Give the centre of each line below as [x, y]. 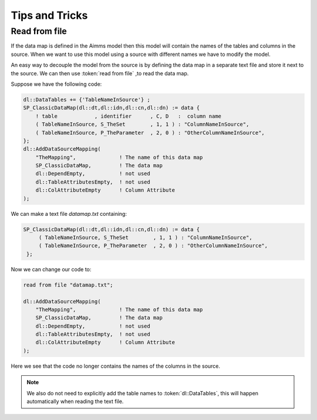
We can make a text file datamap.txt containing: [69, 214]
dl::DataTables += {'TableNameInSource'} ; [87, 99]
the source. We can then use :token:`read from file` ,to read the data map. [100, 73]
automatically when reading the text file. [75, 401]
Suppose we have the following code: [56, 84]
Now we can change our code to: [51, 269]
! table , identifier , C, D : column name [129, 116]
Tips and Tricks [49, 15]
